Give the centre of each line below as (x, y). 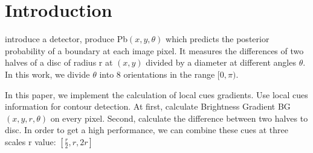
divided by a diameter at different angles (221, 62)
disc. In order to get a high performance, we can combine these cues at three (147, 130)
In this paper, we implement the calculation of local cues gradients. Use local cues (156, 94)
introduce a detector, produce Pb (66, 39)
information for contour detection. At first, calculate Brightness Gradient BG (148, 106)
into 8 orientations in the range (157, 74)
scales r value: (31, 141)
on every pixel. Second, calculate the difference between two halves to (179, 118)
